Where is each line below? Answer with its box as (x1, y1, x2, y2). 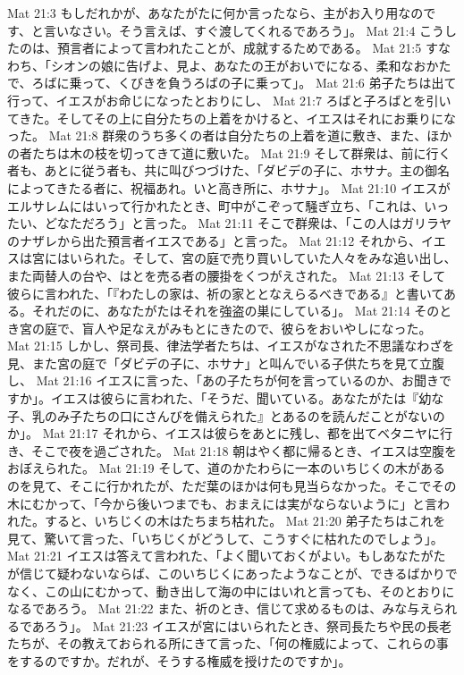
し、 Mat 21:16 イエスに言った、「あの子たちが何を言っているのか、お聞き (7, 371, 440, 390)
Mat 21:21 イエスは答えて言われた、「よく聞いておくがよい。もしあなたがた (7, 546, 446, 565)
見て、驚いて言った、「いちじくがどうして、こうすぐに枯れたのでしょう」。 (7, 528, 443, 547)
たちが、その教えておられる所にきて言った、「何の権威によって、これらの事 (7, 634, 449, 653)
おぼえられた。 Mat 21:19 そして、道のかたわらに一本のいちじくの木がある (7, 459, 446, 477)
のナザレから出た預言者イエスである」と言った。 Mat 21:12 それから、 (7, 231, 421, 249)
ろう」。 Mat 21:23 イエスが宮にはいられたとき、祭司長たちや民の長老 (44, 616, 451, 635)
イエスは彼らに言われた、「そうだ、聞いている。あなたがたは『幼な (50, 389, 444, 408)
